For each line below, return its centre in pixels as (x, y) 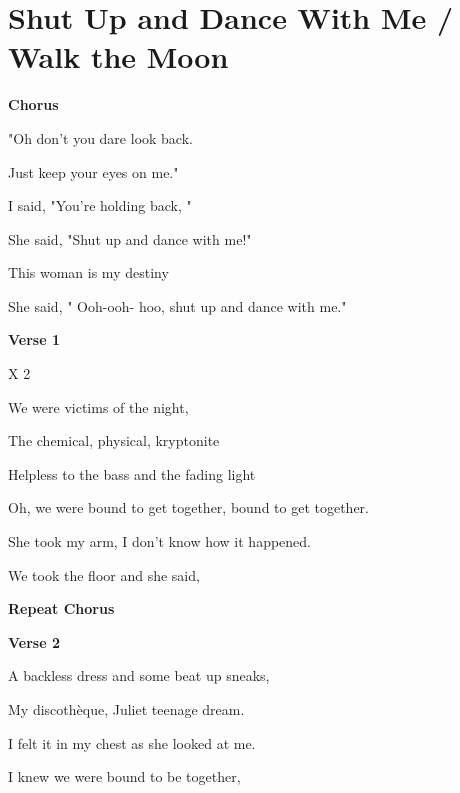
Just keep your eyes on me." (93, 171)
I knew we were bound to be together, (124, 776)
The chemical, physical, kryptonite (114, 440)
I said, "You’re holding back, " (100, 205)
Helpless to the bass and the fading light (132, 473)
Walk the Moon (118, 56)
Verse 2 (34, 641)
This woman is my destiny (88, 272)
